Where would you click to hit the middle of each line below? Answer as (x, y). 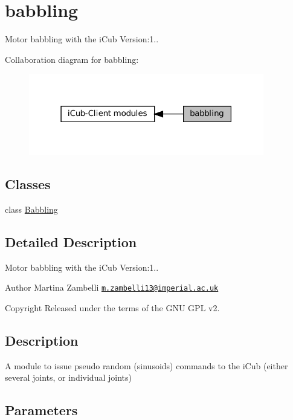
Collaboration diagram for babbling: (72, 59)
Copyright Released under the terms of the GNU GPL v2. (112, 307)
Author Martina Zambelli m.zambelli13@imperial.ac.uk (112, 287)
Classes (28, 183)
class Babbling (31, 209)
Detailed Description (71, 241)
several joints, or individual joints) (68, 377)
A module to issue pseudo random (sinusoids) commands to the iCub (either (146, 365)
